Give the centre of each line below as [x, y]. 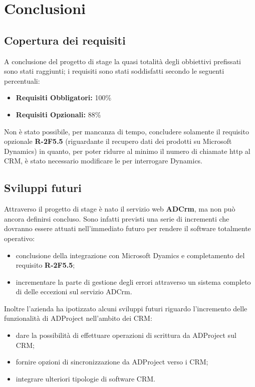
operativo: [20, 238]
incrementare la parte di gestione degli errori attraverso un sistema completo [133, 281]
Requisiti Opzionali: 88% [58, 114]
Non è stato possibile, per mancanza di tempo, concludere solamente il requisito [126, 131]
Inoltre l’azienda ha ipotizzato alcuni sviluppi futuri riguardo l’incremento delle [126, 308]
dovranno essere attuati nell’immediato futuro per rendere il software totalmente [127, 228]
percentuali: [22, 80]
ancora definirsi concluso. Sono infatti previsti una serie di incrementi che [117, 218]
